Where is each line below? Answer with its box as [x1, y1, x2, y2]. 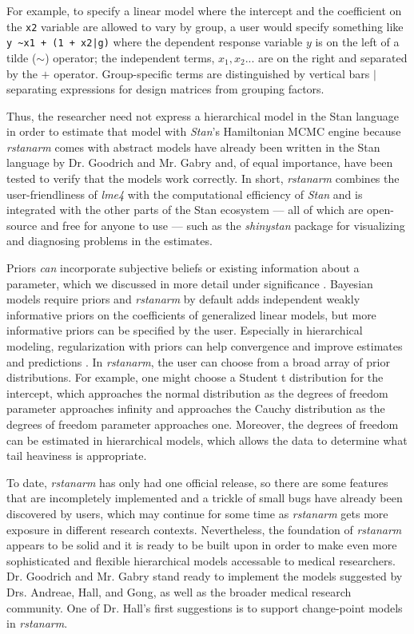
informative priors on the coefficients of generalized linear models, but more [6, 306, 376, 323]
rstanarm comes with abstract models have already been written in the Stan [6, 138, 380, 155]
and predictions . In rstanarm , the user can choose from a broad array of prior [6, 353, 390, 370]
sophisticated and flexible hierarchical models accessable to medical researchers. [6, 552, 396, 569]
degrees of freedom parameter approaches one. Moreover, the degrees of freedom [6, 415, 399, 432]
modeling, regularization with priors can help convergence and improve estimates [6, 338, 403, 354]
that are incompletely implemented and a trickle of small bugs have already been [6, 489, 403, 506]
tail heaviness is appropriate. [6, 447, 147, 464]
